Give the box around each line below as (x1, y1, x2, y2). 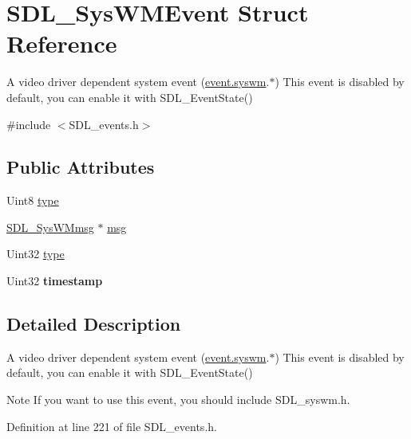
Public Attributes (6, 155, 155, 179)
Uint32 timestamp (6, 272, 103, 289)
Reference (6, 27, 117, 60)
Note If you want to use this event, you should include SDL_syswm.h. (6, 391, 350, 408)
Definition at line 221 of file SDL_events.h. (6, 417, 217, 434)
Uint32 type (6, 245, 65, 262)
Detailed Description (6, 312, 181, 336)
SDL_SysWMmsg (6, 218, 94, 235)
